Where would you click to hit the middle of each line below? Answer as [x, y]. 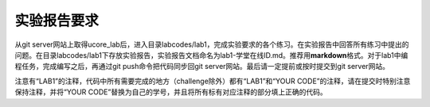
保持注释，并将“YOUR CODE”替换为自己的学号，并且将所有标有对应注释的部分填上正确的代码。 [171, 92]
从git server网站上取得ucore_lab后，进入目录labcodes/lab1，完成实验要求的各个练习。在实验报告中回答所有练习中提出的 [212, 44]
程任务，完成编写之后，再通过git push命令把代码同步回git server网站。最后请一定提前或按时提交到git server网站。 [202, 67]
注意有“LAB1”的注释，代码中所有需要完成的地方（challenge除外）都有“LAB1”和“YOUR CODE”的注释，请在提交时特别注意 [213, 81]
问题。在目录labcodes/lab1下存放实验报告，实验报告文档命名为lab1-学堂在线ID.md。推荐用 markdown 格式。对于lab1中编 [211, 55]
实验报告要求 [57, 21]
